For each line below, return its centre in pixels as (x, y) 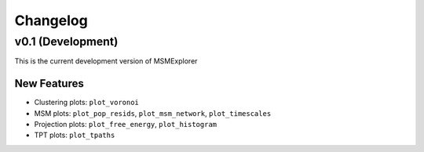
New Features (49, 83)
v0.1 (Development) (66, 42)
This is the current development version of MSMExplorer (106, 61)
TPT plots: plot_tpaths (75, 135)
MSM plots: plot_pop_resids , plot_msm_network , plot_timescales (153, 113)
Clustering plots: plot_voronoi (86, 103)
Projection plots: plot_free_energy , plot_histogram (126, 125)
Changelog (51, 20)
